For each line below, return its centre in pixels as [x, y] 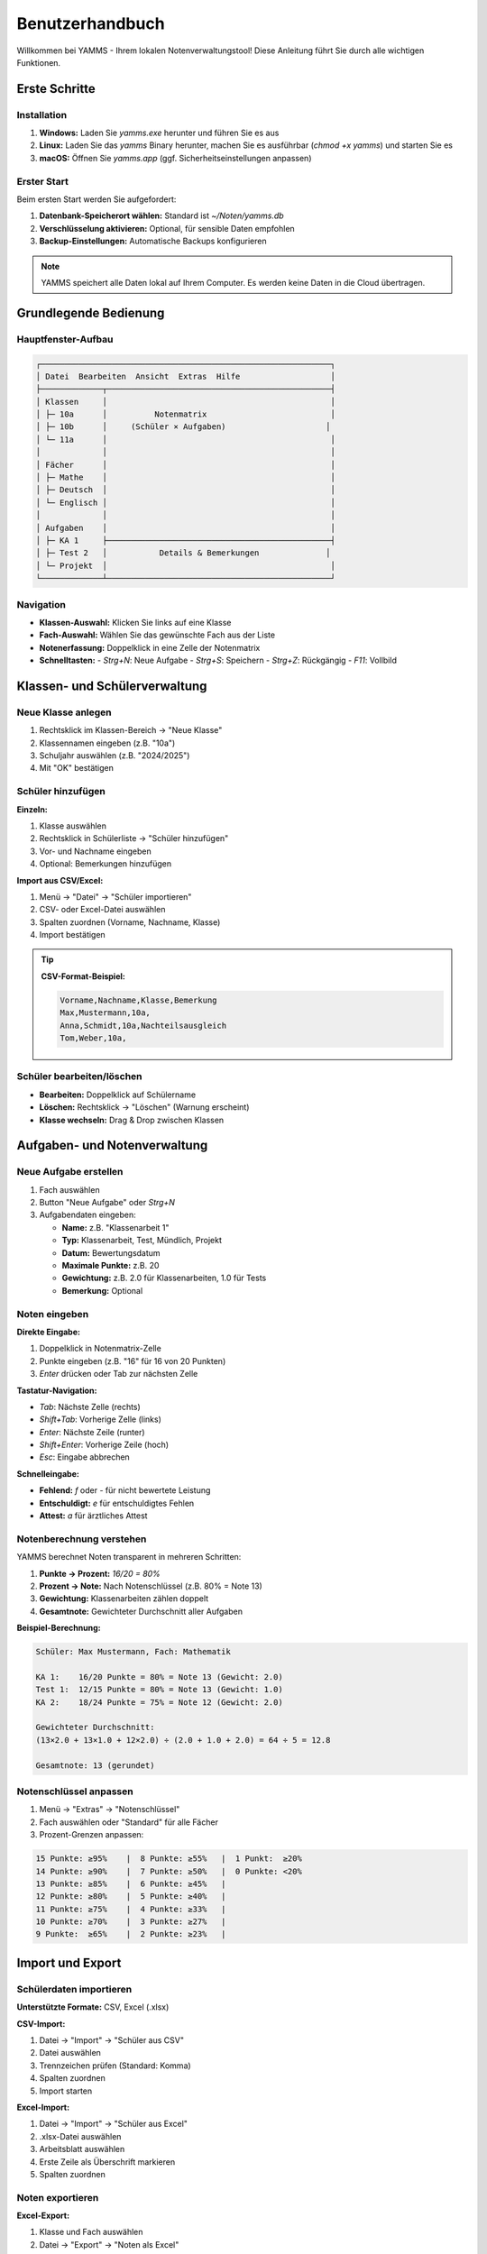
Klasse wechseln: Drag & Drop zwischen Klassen [132, 1120]
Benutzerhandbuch [91, 23]
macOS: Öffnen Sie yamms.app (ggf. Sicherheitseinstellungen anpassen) [175, 158]
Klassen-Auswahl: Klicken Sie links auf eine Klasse [135, 622]
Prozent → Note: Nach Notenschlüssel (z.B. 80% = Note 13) [151, 1586]
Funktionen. [39, 62]
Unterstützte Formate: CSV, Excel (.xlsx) [93, 2007]
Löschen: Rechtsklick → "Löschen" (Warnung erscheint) [144, 1107]
